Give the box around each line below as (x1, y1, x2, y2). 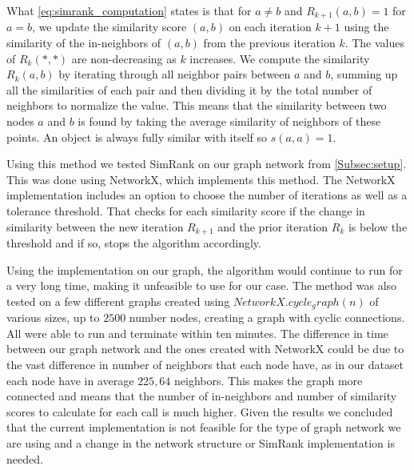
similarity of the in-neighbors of (6, 34, 161, 51)
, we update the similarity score (32, 18, 187, 35)
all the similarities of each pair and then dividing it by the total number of (6, 81, 372, 98)
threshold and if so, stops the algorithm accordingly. (6, 235, 261, 251)
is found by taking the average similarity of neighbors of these (78, 113, 381, 130)
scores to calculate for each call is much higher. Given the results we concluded (6, 403, 393, 420)
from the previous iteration (203, 34, 336, 51)
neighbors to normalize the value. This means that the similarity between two (6, 97, 387, 114)
